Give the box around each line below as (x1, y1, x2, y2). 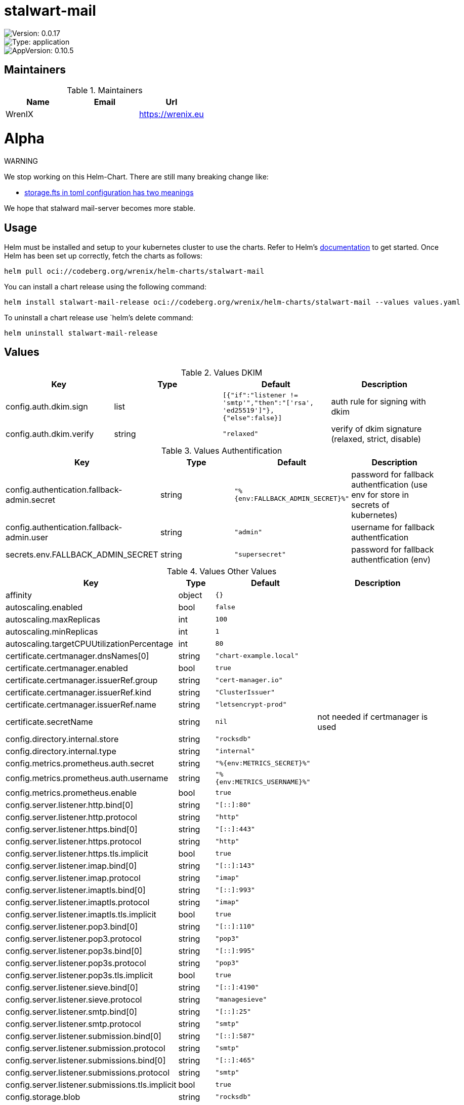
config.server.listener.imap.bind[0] (6, 860, 137, 871)
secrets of (351, 499, 390, 510)
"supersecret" (234, 550, 286, 559)
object (178, 590, 202, 600)
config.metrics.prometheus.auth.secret (6, 758, 154, 768)
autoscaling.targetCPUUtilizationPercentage (6, 638, 174, 649)
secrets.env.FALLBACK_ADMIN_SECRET (6, 549, 158, 560)
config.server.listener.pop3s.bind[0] (6, 945, 142, 956)
